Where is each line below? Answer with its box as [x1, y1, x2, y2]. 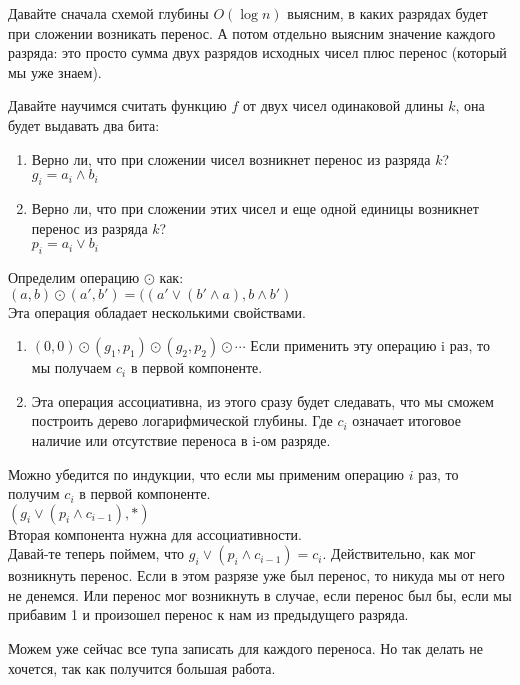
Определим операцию [8, 266, 140, 287]
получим [8, 483, 60, 504]
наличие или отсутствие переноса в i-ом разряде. [31, 429, 331, 450]
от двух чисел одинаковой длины [243, 95, 444, 116]
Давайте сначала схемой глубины [8, 3, 209, 23]
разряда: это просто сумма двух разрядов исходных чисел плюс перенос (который [8, 42, 507, 63]
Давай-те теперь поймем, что [8, 543, 185, 564]
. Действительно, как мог [322, 543, 476, 564]
